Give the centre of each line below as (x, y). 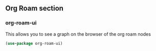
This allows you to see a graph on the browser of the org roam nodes (78, 34)
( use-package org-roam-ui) (34, 43)
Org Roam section (35, 8)
